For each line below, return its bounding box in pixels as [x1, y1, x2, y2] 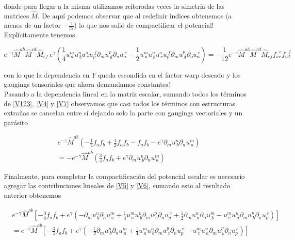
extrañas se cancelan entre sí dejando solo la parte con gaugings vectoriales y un [4, 108, 243, 118]
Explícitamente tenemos [4, 30, 75, 40]
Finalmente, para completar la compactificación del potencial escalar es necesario [4, 171, 245, 181]
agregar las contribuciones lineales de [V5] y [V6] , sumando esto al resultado [4, 180, 230, 191]
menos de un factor [4, 20, 61, 30]
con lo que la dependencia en [4, 69, 90, 80]
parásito [4, 117, 28, 127]
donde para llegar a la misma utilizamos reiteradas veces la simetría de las [4, 1, 225, 11]
